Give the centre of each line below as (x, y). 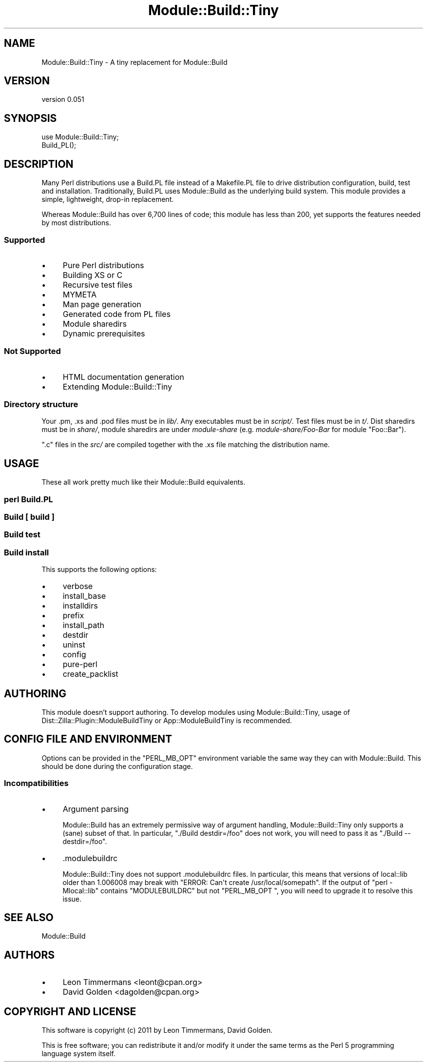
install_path (83, 625)
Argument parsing (96, 809)
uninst (74, 645)
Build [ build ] (29, 517)
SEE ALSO (29, 917)
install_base (84, 596)
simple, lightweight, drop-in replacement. (108, 199)
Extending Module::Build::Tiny (117, 386)
